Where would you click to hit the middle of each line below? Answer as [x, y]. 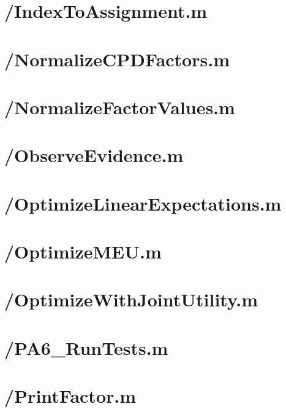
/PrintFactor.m [70, 396]
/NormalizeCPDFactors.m [117, 59]
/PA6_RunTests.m [86, 347]
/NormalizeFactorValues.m [120, 107]
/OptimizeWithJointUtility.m [131, 299]
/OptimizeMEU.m [83, 251]
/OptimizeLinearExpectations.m [143, 203]
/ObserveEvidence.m [94, 155]
